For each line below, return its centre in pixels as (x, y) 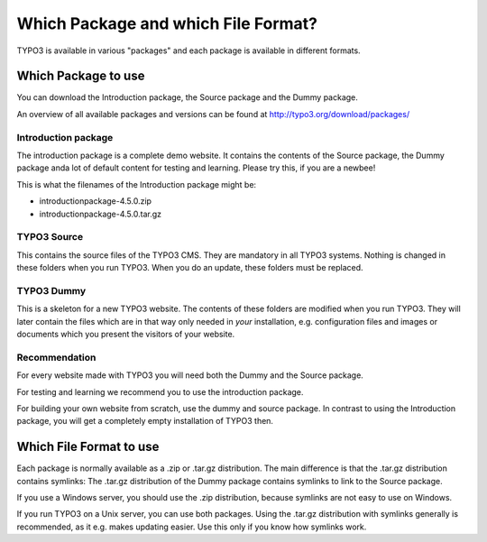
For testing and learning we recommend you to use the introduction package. (160, 391)
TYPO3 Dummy (51, 290)
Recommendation (56, 357)
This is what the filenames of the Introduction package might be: (137, 184)
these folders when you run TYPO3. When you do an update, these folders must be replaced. (190, 268)
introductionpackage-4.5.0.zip (96, 201)
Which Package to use (81, 76)
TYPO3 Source (50, 237)
